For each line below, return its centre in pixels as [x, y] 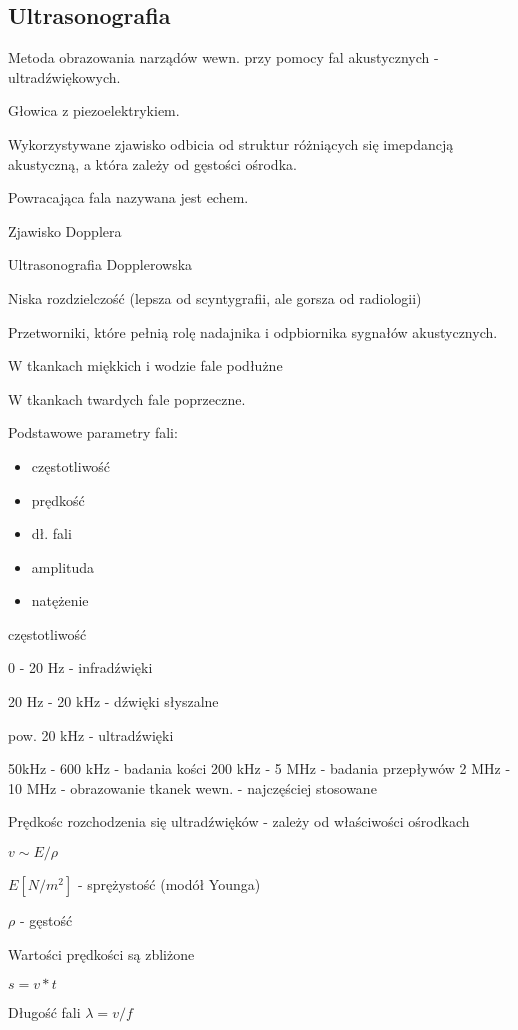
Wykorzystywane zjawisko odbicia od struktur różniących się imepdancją [231, 143]
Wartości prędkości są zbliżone [101, 953]
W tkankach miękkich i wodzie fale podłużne [145, 365]
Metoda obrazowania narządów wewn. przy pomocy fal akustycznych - [223, 57]
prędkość [58, 499]
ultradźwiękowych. [64, 76]
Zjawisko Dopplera [65, 230]
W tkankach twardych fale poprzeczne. [127, 398]
